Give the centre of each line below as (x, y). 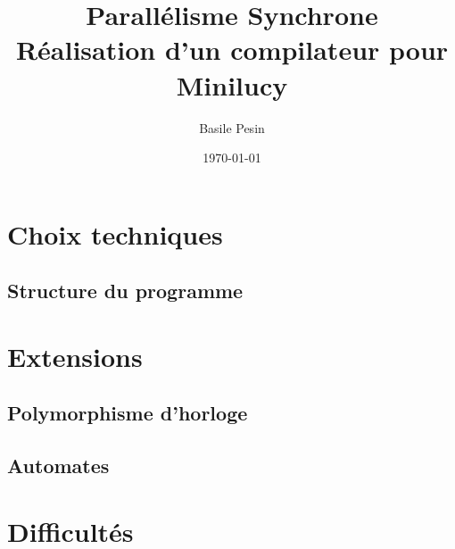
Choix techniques (115, 233)
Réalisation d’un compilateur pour (232, 50)
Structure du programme (125, 291)
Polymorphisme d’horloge (128, 413)
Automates (58, 466)
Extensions (75, 356)
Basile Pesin (232, 127)
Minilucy (232, 84)
